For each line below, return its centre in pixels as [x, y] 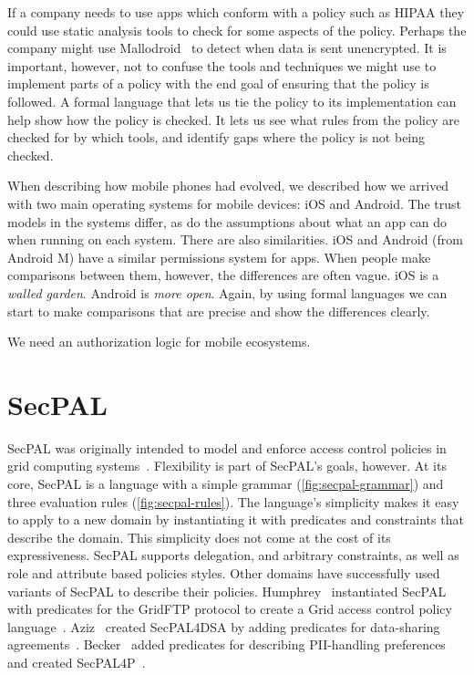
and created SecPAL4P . [77, 662]
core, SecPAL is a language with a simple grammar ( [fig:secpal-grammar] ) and [226, 483]
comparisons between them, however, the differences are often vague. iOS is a [223, 275]
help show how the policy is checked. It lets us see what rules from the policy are [233, 119]
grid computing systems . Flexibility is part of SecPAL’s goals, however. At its [227, 466]
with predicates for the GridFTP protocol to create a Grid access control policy [230, 609]
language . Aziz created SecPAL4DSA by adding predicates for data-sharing [224, 626]
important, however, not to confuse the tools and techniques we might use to [222, 65]
